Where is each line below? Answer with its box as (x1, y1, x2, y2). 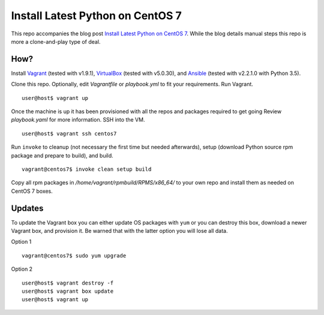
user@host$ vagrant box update (22, 288, 114, 295)
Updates (11, 203, 44, 213)
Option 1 (11, 238, 32, 246)
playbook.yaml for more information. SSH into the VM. (11, 116, 145, 123)
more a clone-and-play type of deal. (11, 38, 101, 45)
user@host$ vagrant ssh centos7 (22, 130, 117, 137)
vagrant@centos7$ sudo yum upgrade (22, 252, 127, 259)
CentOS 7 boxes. (11, 187, 53, 195)
